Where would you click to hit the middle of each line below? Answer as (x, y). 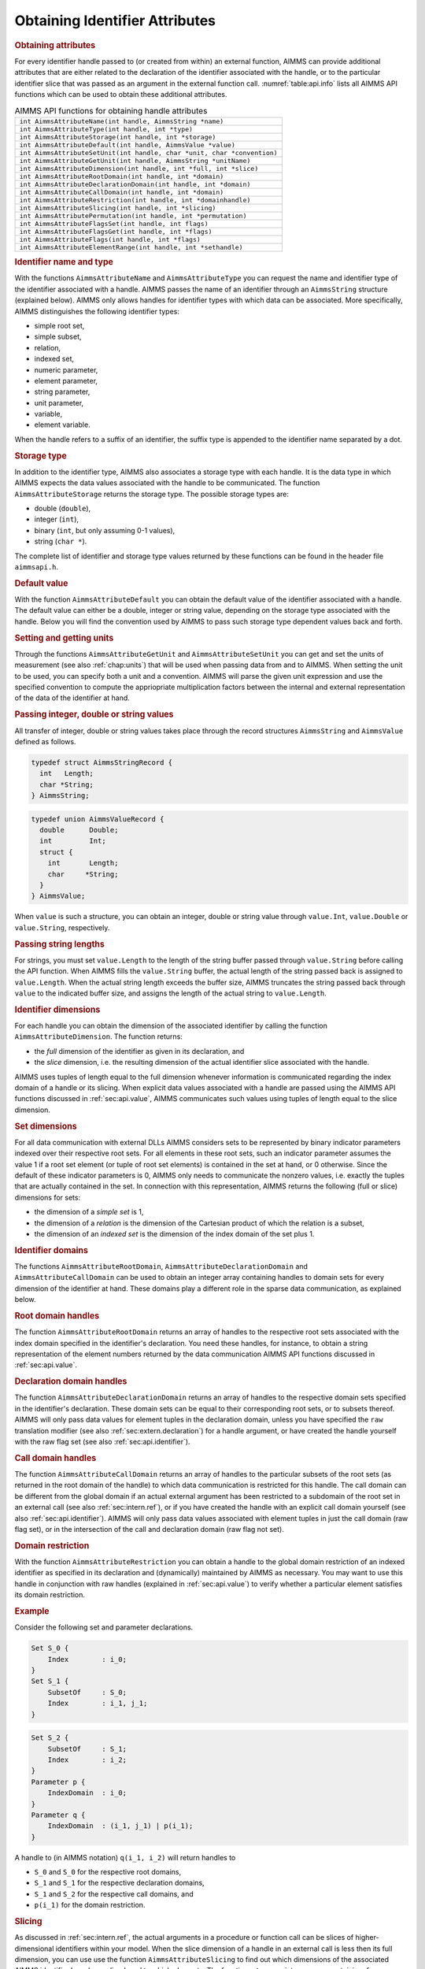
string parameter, (62, 392)
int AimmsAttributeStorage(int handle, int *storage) (118, 137)
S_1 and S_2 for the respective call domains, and (114, 1893)
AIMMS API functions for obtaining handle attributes (111, 110)
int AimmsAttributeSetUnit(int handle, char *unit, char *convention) (149, 152)
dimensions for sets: (48, 1197)
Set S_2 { (50, 1738)
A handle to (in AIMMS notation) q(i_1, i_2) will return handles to (125, 1857)
